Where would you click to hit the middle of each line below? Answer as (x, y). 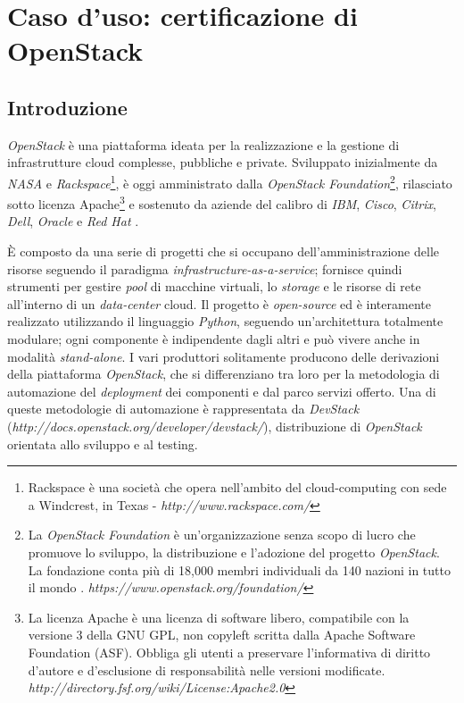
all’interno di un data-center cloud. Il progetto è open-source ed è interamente (219, 303)
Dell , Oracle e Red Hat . (73, 221)
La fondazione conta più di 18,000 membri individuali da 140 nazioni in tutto (239, 569)
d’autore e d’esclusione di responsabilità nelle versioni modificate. (207, 670)
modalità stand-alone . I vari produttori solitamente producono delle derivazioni (224, 356)
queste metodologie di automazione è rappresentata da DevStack (183, 409)
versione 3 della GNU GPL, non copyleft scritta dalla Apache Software (222, 635)
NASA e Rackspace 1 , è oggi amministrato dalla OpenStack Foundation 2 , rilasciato (230, 181)
